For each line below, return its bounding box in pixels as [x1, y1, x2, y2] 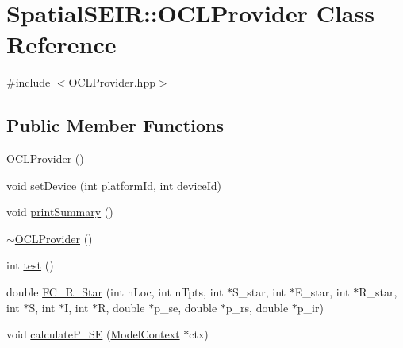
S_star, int [232, 284, 286, 300]
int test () [6, 257, 54, 273]
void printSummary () [6, 203, 113, 220]
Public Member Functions [6, 113, 224, 137]
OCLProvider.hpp [68, 74, 155, 91]
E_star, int [294, 284, 350, 300]
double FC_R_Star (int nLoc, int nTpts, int [6, 284, 224, 300]
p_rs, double [225, 299, 289, 315]
